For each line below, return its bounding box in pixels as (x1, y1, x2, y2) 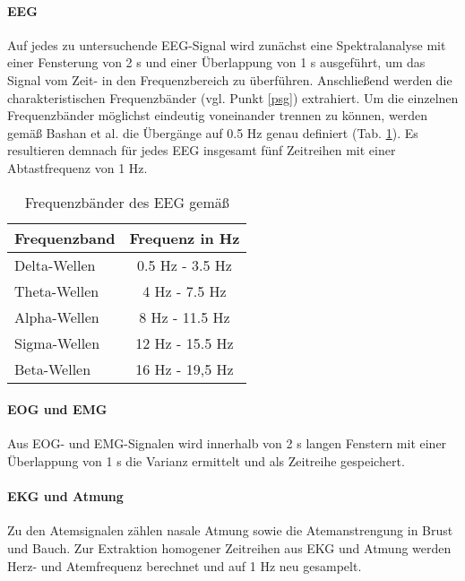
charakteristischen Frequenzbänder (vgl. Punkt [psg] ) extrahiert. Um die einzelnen (7, 88, 459, 107)
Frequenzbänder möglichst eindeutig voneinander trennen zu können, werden (7, 106, 428, 125)
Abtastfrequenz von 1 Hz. (7, 158, 148, 177)
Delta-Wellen (14, 254, 96, 275)
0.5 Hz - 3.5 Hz (137, 254, 232, 275)
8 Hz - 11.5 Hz (139, 306, 230, 327)
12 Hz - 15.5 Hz (135, 332, 234, 353)
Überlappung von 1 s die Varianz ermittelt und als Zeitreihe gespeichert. (7, 451, 405, 470)
